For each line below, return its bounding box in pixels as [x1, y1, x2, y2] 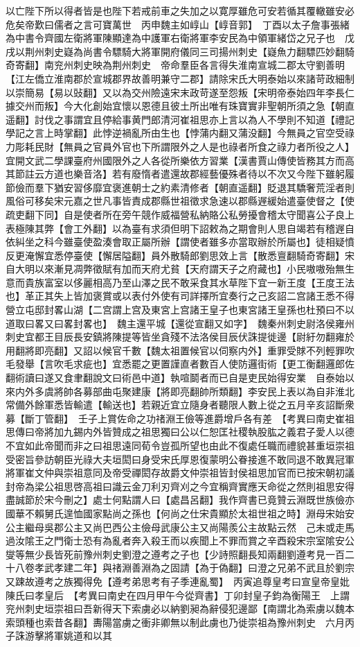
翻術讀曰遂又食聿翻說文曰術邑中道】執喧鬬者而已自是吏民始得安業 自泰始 [6, 370, 345, 385]
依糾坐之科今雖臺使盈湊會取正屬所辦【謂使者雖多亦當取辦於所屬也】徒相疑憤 [6, 234, 354, 249]
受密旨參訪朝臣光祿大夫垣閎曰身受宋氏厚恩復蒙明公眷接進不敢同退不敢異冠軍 [6, 451, 354, 466]
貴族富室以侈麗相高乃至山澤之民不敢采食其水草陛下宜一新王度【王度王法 [24, 275, 354, 289]
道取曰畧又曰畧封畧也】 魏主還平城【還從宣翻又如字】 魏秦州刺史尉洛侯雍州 [6, 316, 354, 330]
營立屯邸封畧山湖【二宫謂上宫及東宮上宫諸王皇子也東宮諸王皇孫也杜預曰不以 [6, 302, 354, 317]
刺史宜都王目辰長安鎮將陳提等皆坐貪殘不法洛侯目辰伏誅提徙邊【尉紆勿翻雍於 [6, 329, 354, 344]
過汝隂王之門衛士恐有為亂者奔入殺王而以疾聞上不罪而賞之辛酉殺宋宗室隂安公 [6, 533, 354, 548]
